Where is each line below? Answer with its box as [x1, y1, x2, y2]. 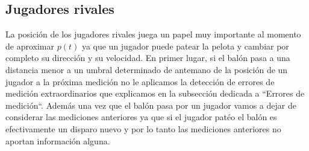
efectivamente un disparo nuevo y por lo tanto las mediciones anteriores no [5, 122, 281, 135]
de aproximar [5, 39, 54, 52]
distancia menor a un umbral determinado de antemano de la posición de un [5, 63, 288, 75]
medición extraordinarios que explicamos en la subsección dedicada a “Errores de [5, 87, 305, 100]
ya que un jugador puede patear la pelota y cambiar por [81, 39, 289, 52]
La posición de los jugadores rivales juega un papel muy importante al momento [5, 28, 301, 40]
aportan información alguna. [5, 134, 110, 147]
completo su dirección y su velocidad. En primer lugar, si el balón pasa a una [5, 51, 290, 64]
